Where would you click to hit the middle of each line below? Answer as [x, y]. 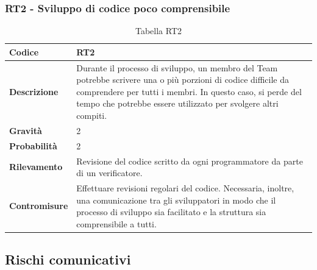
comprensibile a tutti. [116, 223]
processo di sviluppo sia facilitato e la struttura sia [171, 212]
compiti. [92, 115]
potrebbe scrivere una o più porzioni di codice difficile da [183, 80]
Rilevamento [36, 167]
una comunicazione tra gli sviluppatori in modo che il [176, 200]
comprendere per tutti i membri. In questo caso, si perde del [189, 91]
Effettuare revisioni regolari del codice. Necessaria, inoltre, [185, 188]
